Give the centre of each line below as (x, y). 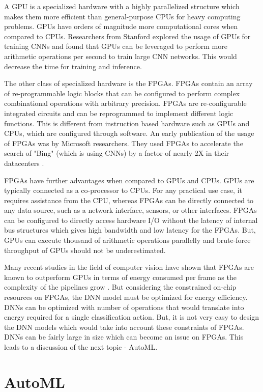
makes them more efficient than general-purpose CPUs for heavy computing (122, 16)
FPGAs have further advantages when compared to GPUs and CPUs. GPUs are (129, 180)
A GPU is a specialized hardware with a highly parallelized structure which (122, 6)
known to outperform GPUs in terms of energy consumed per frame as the (120, 277)
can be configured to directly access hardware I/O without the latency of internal (131, 220)
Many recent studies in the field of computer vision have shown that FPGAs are (129, 267)
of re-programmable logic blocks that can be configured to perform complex (122, 93)
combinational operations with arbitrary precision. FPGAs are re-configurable (125, 103)
